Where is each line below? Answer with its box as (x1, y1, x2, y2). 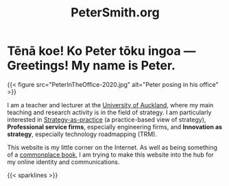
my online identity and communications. (7, 157, 120, 165)
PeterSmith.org (71, 5, 160, 21)
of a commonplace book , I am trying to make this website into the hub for (7, 150, 214, 159)
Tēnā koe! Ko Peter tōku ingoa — (7, 43, 196, 59)
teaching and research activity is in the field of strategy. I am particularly (7, 108, 212, 116)
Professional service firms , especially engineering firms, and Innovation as (7, 122, 223, 131)
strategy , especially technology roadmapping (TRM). (7, 130, 158, 138)
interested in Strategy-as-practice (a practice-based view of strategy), (7, 115, 206, 124)
